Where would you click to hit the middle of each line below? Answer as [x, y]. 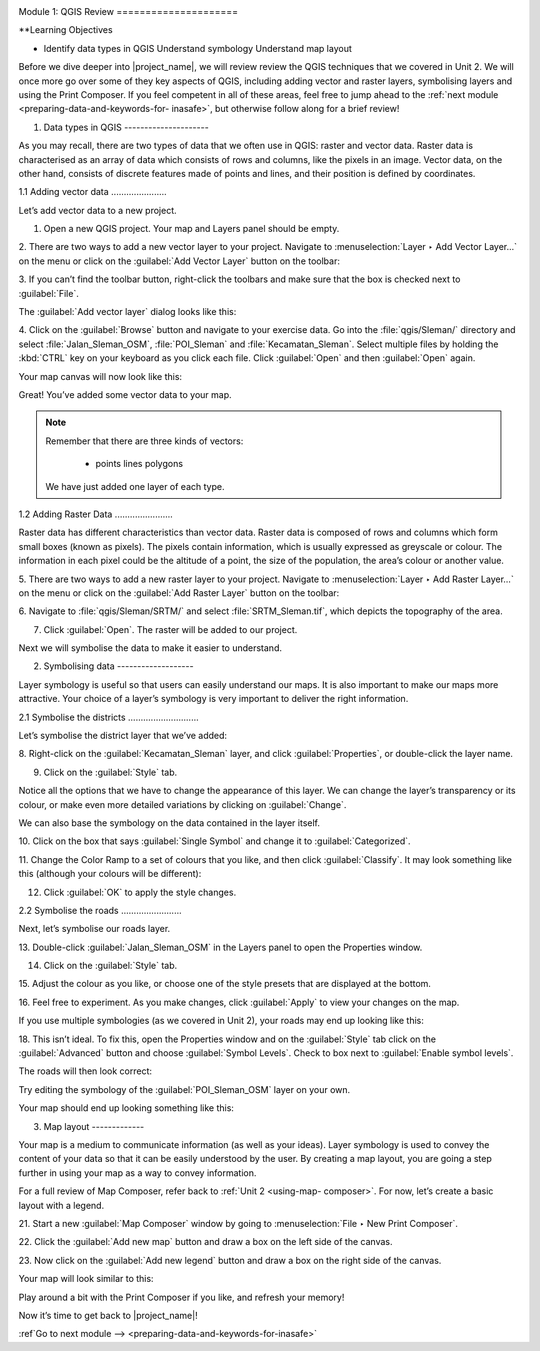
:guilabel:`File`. [48, 293]
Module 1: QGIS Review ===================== [128, 11]
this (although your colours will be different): [110, 874]
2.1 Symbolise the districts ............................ [108, 717]
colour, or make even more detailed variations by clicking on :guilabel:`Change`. [182, 804]
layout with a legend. [61, 1205]
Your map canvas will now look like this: [100, 376]
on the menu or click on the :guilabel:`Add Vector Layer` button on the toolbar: [179, 261]
